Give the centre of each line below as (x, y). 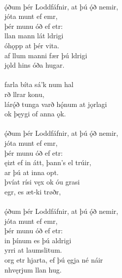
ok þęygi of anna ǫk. (35, 114)
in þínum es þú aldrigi (38, 240)
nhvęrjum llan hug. (33, 269)
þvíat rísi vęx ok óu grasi (42, 182)
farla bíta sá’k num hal (39, 84)
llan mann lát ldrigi (34, 36)
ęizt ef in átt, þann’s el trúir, (48, 162)
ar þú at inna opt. (32, 172)
